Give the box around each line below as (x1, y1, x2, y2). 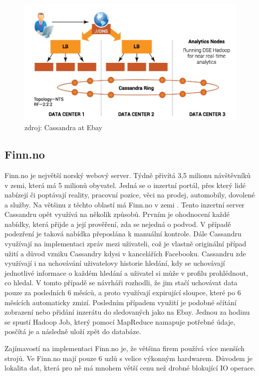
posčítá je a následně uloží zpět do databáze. (4, 326, 141, 337)
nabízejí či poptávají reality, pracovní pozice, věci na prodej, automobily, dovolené (4, 189, 255, 200)
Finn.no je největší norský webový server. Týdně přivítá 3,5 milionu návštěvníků (4, 170, 251, 180)
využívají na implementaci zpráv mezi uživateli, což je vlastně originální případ (4, 238, 247, 249)
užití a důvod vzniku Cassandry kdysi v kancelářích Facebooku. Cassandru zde (4, 248, 246, 258)
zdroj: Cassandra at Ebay (24, 122, 103, 133)
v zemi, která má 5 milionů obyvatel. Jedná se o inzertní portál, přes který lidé (4, 180, 246, 190)
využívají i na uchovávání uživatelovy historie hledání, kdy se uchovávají (4, 258, 225, 268)
